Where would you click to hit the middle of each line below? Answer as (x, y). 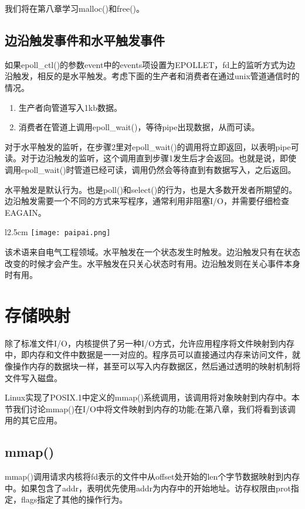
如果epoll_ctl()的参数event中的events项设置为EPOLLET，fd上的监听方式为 (146, 64)
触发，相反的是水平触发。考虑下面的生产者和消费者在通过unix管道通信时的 (156, 76)
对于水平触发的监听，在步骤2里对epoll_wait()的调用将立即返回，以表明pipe (148, 146)
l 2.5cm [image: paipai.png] (58, 232)
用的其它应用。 (33, 420)
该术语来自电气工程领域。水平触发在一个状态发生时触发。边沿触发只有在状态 (152, 251)
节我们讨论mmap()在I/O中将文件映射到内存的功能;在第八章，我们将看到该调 (150, 408)
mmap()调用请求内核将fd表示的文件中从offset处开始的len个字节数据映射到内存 (152, 476)
